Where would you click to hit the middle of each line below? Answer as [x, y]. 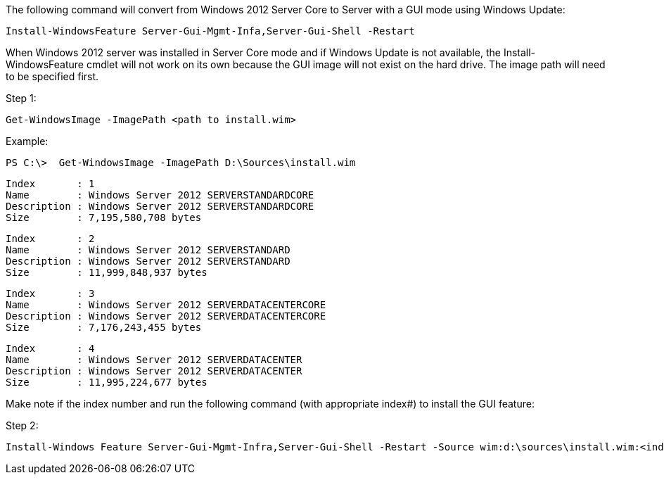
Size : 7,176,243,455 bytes [104, 327]
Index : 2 [50, 239]
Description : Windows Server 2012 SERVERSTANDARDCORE [160, 206]
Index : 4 [50, 348]
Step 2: [22, 425]
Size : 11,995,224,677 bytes [107, 382]
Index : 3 [50, 293]
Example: [27, 141]
